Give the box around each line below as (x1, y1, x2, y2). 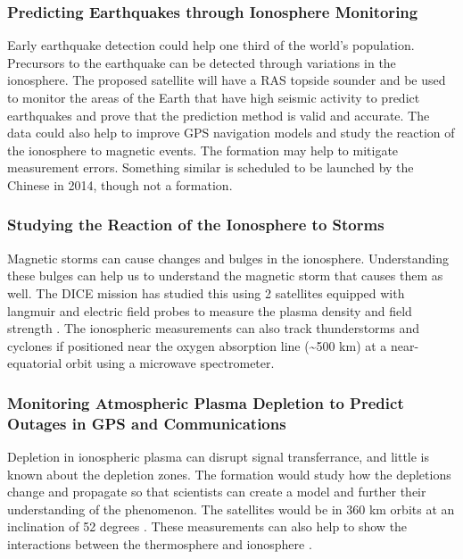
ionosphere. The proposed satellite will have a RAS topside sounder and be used (7, 71, 446, 89)
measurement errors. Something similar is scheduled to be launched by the (7, 158, 414, 177)
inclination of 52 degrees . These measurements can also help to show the (7, 517, 408, 536)
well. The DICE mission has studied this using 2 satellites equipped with (7, 283, 405, 302)
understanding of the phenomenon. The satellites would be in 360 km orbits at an (7, 499, 455, 518)
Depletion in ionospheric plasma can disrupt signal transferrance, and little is (7, 447, 430, 466)
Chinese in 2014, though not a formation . (7, 175, 233, 194)
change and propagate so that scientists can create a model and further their (7, 482, 426, 501)
